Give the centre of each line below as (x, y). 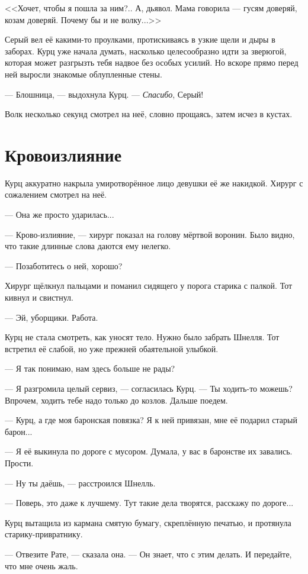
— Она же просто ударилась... (60, 215)
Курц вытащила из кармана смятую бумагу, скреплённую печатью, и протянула (148, 522)
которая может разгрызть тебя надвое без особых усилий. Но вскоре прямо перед (152, 62)
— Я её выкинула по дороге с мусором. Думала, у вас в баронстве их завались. (149, 451)
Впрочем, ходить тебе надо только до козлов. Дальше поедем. (116, 400)
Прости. (19, 462)
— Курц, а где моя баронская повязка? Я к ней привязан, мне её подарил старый (151, 420)
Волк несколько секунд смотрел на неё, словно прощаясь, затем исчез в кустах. (149, 114)
